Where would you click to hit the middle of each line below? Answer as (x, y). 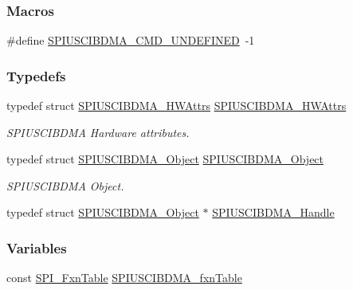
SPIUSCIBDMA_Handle (273, 212)
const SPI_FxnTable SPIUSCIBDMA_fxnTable (124, 278)
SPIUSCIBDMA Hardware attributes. (98, 132)
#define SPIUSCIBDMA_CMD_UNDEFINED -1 (131, 40)
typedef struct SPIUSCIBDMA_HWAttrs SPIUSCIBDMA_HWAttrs (176, 106)
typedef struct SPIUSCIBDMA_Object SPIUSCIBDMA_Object (165, 159)
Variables (37, 247)
